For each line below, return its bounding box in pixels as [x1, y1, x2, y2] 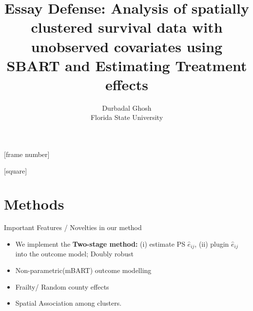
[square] [4, 165, 27, 175]
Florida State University [90, 112, 163, 122]
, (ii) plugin [195, 238, 229, 249]
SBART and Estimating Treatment [6, 55, 247, 75]
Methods [4, 194, 64, 214]
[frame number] [4, 149, 50, 159]
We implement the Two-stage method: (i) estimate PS [15, 238, 185, 249]
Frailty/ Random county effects [15, 281, 109, 292]
